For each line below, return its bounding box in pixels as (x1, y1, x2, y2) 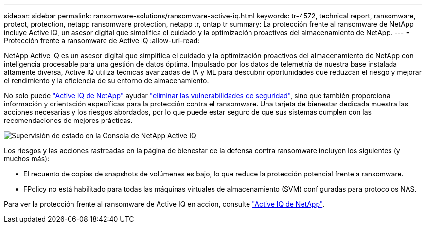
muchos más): (4, 155, 50, 163)
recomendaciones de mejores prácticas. (4, 116, 133, 124)
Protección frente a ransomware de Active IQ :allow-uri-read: (4, 36, 200, 45)
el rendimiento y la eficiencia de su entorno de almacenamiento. (4, 76, 209, 85)
